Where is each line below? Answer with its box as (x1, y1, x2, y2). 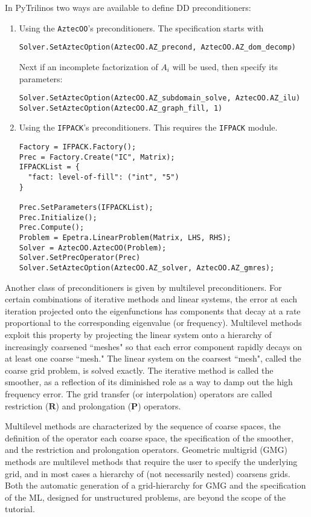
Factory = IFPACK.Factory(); (19, 143, 136, 152)
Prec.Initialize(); (19, 213, 97, 222)
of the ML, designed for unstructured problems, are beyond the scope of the (5, 490, 286, 503)
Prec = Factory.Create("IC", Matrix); (19, 152, 175, 161)
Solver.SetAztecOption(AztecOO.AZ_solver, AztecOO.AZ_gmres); (19, 263, 275, 272)
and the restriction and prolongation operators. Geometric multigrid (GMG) (5, 443, 287, 456)
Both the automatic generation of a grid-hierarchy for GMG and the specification (5, 479, 306, 492)
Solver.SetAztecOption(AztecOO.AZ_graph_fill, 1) (19, 103, 223, 112)
